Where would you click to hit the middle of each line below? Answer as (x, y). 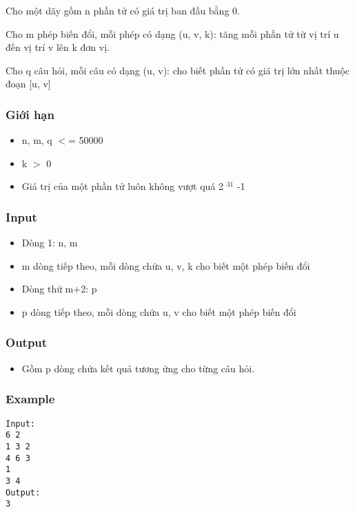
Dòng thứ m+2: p (59, 289)
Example (30, 399)
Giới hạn (30, 114)
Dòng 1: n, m (50, 243)
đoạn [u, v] (28, 84)
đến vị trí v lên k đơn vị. (58, 47)
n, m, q (37, 140)
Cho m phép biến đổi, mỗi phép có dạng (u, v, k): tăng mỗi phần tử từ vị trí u (172, 33)
